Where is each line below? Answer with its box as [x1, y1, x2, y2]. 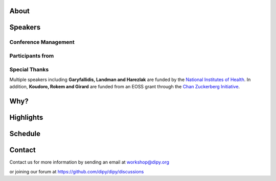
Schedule [9, 130, 41, 138]
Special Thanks [9, 66, 49, 73]
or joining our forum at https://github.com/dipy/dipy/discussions [9, 168, 144, 174]
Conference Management [9, 39, 75, 46]
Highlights [9, 113, 43, 122]
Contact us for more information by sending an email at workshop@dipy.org [9, 159, 170, 165]
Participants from [9, 52, 54, 59]
